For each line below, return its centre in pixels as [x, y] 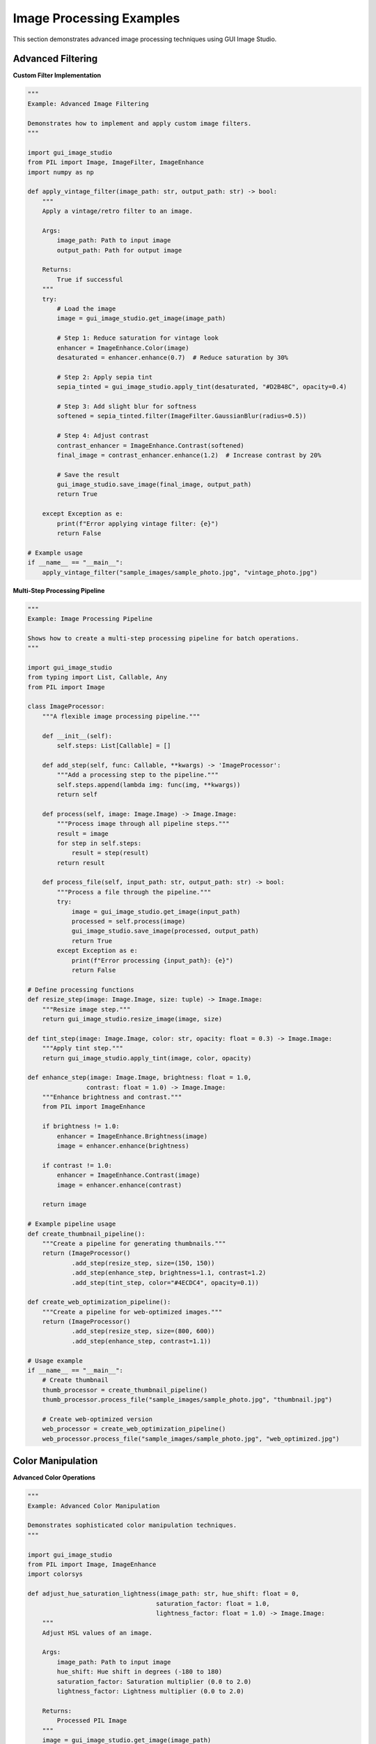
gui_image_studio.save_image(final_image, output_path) [154, 484]
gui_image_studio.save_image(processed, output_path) [165, 931]
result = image [83, 833]
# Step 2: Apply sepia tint [105, 377]
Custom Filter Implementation [57, 75]
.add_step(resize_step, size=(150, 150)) [143, 1263]
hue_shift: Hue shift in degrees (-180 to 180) [140, 1672]
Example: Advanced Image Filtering [88, 104]
